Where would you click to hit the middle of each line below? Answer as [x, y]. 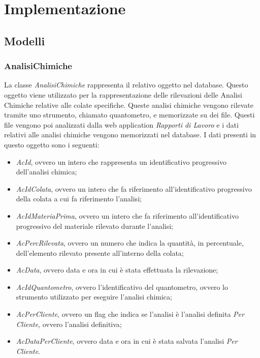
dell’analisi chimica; [46, 172]
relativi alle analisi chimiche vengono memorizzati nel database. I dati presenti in [130, 135]
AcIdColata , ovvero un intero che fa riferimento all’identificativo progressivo [134, 188]
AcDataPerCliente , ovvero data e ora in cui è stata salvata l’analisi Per [127, 341]
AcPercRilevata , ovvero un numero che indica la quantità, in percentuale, [130, 243]
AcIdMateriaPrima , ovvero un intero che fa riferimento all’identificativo [127, 215]
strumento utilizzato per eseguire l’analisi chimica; [94, 297]
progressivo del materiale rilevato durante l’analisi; [95, 226]
